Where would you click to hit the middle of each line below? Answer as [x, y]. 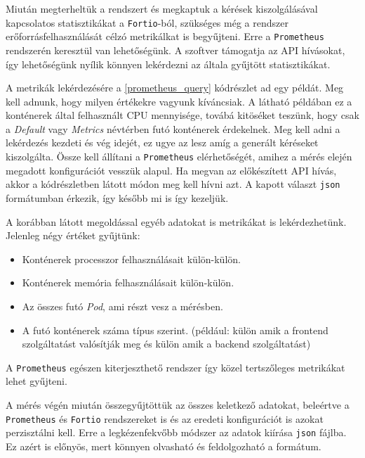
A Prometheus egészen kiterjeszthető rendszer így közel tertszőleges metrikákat [175, 367]
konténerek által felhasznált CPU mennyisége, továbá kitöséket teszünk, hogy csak [182, 115]
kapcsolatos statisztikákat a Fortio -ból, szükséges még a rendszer [147, 22]
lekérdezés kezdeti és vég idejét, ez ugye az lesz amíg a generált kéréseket [162, 142]
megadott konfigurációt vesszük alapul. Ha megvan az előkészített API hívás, [171, 170]
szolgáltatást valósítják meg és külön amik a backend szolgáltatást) [166, 344]
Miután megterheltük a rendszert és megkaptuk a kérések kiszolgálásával [162, 8]
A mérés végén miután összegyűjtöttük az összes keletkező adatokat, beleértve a [178, 404]
